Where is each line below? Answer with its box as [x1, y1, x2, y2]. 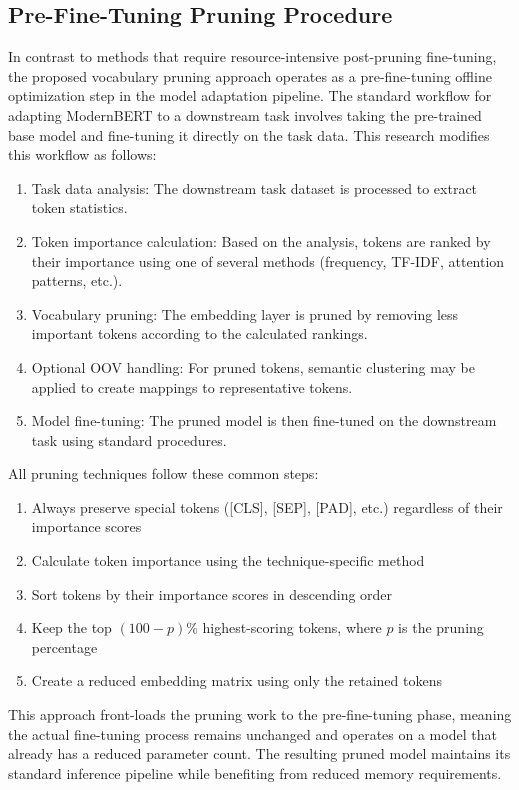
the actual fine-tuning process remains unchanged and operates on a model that [8, 723, 497, 744]
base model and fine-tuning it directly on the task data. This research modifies [8, 124, 490, 145]
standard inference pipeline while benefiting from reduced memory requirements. [8, 762, 502, 783]
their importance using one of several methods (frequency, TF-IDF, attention [31, 250, 505, 271]
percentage [31, 636, 98, 657]
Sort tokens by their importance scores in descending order [31, 583, 393, 604]
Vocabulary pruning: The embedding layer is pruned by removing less [31, 303, 459, 324]
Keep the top [31, 617, 112, 638]
